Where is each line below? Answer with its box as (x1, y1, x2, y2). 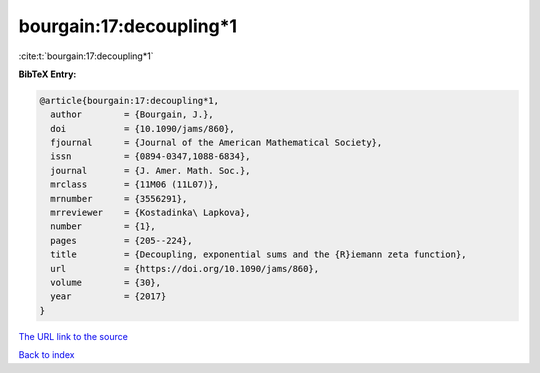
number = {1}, (50, 221, 157, 232)
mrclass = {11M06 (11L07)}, (50, 179, 220, 190)
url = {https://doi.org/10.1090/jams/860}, (50, 263, 320, 274)
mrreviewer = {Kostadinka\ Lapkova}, (50, 207, 251, 219)
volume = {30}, (50, 277, 162, 288)
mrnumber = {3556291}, (50, 193, 188, 204)
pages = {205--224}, (50, 235, 194, 246)
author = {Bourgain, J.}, (50, 109, 214, 120)
